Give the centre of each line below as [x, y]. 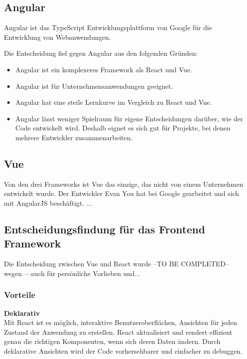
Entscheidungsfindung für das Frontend [105, 229]
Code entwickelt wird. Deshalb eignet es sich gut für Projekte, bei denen [123, 128]
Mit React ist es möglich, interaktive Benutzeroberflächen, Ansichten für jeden [121, 322]
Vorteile [20, 295]
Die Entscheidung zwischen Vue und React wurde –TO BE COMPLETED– [116, 264]
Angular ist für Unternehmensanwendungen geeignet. [94, 86]
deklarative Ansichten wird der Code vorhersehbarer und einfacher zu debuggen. [123, 351]
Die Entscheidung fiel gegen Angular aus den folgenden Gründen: [101, 53]
